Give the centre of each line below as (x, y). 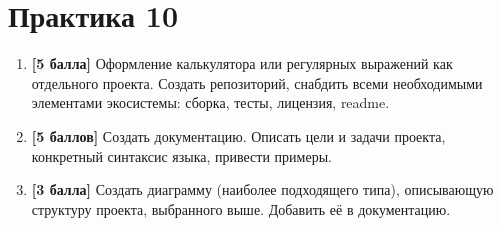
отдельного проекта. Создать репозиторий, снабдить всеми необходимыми (257, 82)
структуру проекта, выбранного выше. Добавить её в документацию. (241, 208)
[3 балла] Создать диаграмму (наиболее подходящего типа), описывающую (262, 189)
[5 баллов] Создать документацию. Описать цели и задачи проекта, (238, 135)
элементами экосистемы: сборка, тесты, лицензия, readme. (210, 102)
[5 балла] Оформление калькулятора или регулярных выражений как (242, 63)
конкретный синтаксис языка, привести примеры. (181, 155)
